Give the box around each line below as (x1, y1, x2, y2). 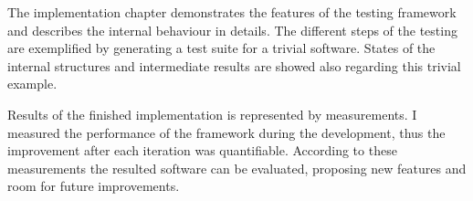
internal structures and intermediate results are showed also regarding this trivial (7, 56, 461, 75)
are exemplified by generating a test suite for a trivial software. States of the (7, 38, 436, 58)
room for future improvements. (7, 176, 180, 196)
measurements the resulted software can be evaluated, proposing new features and (7, 158, 467, 177)
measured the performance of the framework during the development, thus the (7, 122, 446, 142)
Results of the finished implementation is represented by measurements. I (7, 104, 417, 123)
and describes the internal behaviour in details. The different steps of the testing (7, 20, 457, 39)
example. (7, 74, 58, 93)
